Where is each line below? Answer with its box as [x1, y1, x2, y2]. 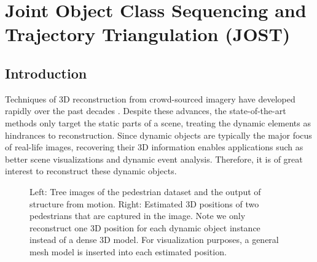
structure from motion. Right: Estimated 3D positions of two [29, 197, 259, 210]
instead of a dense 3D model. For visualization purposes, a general [29, 233, 279, 246]
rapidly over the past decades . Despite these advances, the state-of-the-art [5, 104, 286, 117]
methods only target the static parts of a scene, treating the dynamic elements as [5, 116, 311, 129]
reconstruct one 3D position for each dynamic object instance [29, 221, 260, 234]
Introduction [5, 63, 87, 82]
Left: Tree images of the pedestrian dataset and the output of [29, 185, 261, 198]
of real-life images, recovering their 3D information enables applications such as [5, 141, 303, 153]
